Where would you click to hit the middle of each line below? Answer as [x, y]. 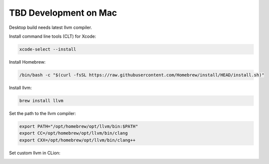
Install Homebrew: [27, 62]
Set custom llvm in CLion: [35, 153]
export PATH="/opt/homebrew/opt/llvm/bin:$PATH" [79, 126]
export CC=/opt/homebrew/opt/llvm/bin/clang [74, 133]
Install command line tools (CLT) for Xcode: [53, 36]
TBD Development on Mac [63, 13]
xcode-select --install [48, 49]
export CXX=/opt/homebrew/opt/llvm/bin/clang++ [77, 140]
